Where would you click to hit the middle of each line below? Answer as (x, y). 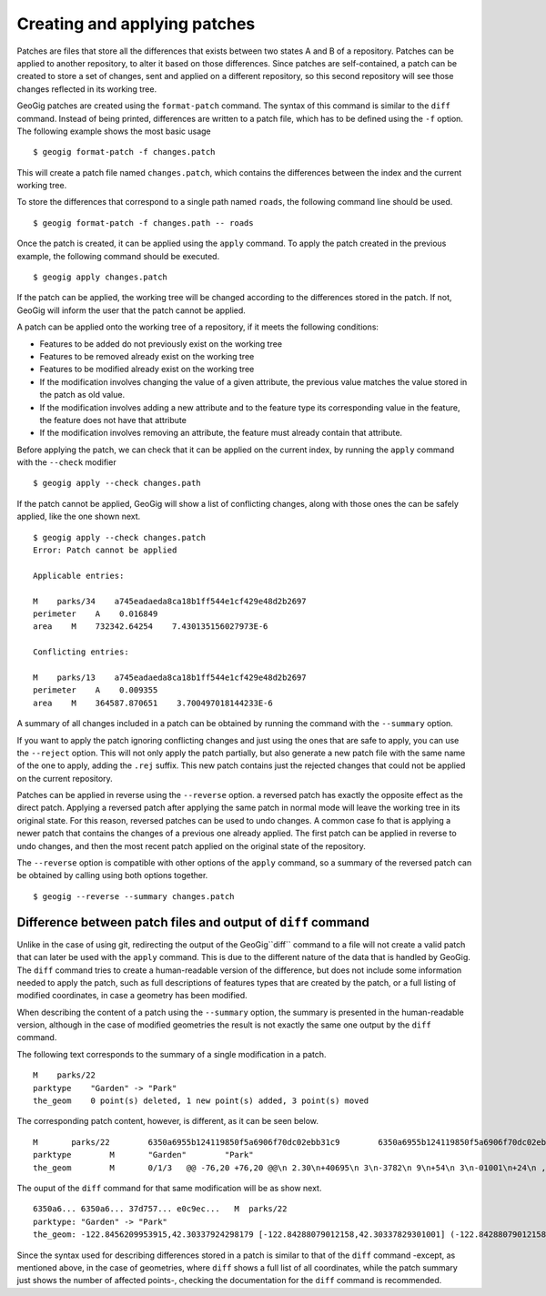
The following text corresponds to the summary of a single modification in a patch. (172, 1054)
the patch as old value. (82, 395)
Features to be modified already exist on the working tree (147, 370)
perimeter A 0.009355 (96, 690)
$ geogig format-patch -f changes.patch (124, 152)
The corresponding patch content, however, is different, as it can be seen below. (167, 1121)
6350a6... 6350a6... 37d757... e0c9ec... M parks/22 (160, 1209)
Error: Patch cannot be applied (105, 550)
